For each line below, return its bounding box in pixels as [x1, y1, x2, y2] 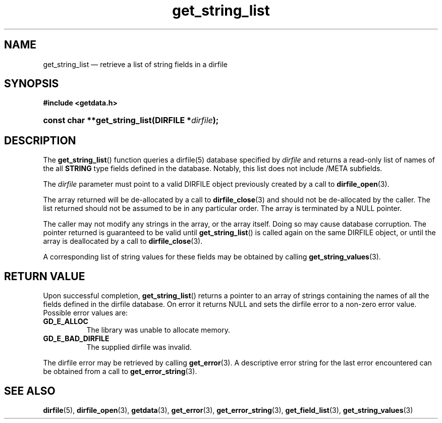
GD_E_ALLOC [43, 317, 88, 326]
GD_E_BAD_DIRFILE [43, 334, 109, 343]
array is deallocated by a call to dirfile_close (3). [43, 237, 203, 246]
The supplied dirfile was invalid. [86, 343, 192, 352]
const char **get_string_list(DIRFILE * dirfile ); [43, 115, 219, 126]
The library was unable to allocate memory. [86, 326, 230, 335]
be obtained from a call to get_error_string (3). [43, 367, 197, 376]
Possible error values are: [43, 308, 128, 318]
